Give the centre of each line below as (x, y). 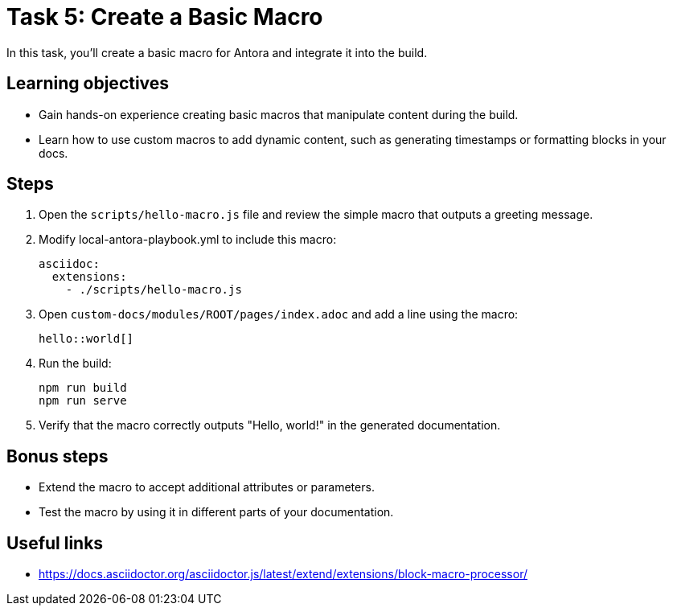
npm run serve (83, 401)
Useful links (55, 543)
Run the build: (75, 364)
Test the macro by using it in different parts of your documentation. (216, 512)
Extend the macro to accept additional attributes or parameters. (207, 487)
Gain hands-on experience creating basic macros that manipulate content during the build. (279, 114)
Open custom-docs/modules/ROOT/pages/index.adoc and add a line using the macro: (279, 314)
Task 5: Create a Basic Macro (165, 17)
